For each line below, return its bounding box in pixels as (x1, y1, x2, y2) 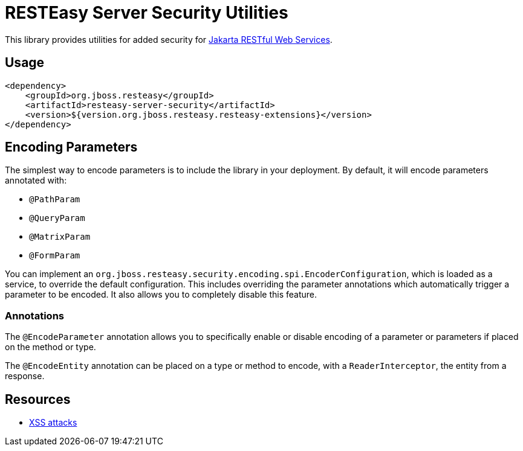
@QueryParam (29, 213, 85, 223)
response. (5, 371, 45, 382)
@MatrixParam (29, 232, 91, 242)
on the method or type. (5, 342, 96, 353)
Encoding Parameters (5, 139, 138, 155)
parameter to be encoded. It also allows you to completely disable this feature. (5, 289, 317, 300)
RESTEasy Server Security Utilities (5, 2, 288, 23)
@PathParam (29, 194, 80, 205)
